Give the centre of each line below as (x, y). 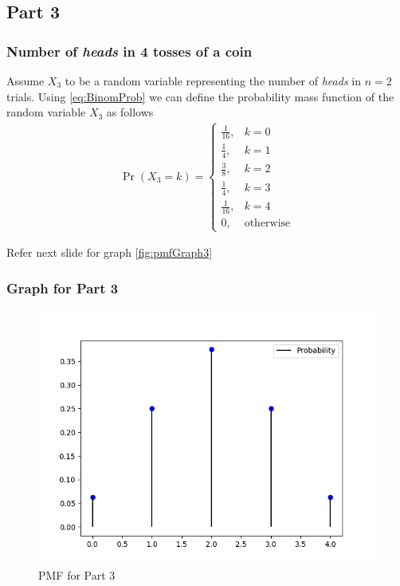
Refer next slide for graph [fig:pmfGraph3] (110, 252)
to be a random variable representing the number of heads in (213, 81)
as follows (130, 112)
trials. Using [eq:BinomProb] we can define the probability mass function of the (200, 96)
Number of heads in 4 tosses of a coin (129, 51)
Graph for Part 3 (63, 287)
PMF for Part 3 (77, 574)
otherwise (267, 223)
